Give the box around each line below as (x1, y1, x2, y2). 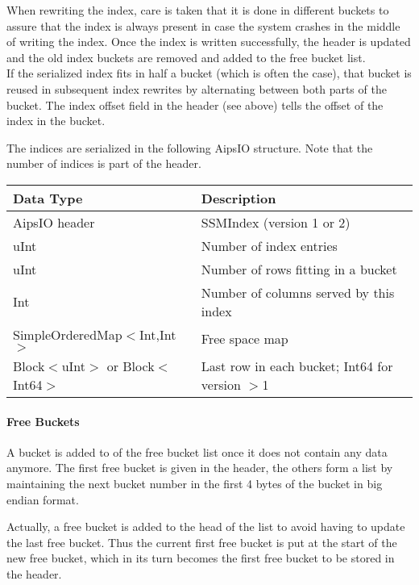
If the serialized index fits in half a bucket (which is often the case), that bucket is (6, 65, 412, 81)
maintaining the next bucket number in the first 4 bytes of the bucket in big (6, 474, 383, 491)
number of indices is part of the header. (6, 155, 201, 172)
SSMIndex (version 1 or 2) (201, 212, 351, 232)
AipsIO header (13, 212, 95, 232)
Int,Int (139, 324, 176, 344)
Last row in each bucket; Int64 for (201, 356, 393, 375)
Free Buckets (6, 412, 80, 429)
